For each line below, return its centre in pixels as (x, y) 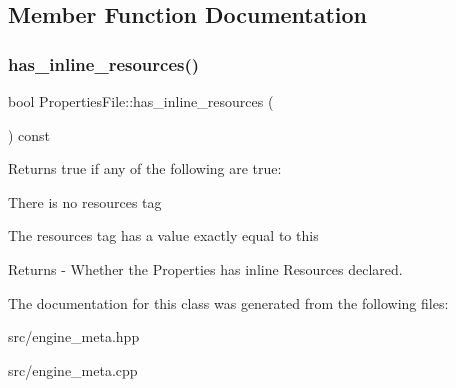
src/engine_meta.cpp (73, 369)
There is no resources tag (85, 201)
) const (29, 134)
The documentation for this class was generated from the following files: (228, 302)
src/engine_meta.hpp (74, 336)
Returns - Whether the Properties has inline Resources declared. (205, 268)
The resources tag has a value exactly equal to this (163, 235)
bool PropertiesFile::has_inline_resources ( (141, 101)
